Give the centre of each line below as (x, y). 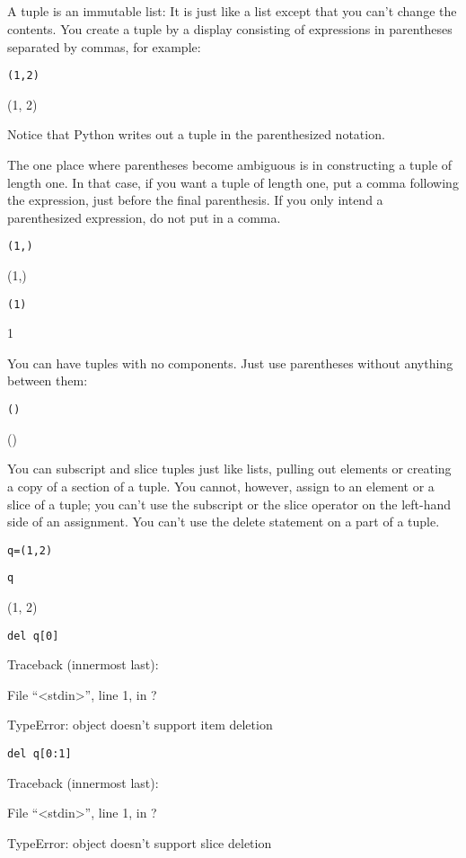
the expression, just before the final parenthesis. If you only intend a (195, 200)
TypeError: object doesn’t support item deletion (140, 725)
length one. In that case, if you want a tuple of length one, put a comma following (233, 182)
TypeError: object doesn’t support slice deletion (140, 842)
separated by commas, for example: (104, 46)
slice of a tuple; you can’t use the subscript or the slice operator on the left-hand (229, 504)
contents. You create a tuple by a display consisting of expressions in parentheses (230, 28)
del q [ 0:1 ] (40, 754)
